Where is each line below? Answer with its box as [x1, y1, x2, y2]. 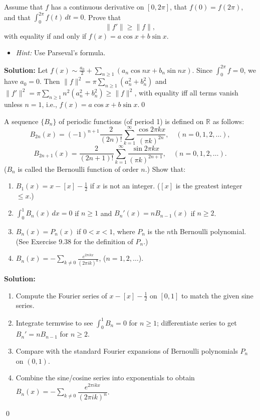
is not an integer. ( [103, 180, 160, 191]
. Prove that [84, 12, 121, 22]
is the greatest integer [175, 180, 242, 191]
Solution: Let [4, 64, 48, 75]
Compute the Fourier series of [16, 290, 107, 300]
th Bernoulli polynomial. [171, 226, 246, 236]
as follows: [212, 116, 244, 126]
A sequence [4, 116, 39, 126]
